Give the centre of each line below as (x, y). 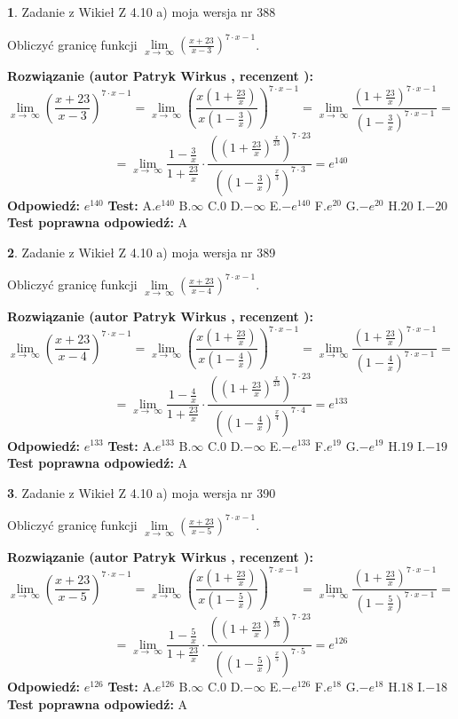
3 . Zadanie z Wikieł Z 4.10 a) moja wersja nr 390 (142, 492)
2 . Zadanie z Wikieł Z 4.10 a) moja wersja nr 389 (142, 252)
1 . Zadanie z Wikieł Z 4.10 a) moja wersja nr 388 (142, 12)
